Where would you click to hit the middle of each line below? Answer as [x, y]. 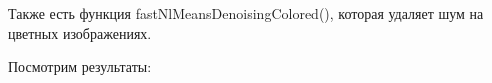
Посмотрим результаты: [80, 66]
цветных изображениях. [80, 32]
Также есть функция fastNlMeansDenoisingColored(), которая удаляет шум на [246, 13]
